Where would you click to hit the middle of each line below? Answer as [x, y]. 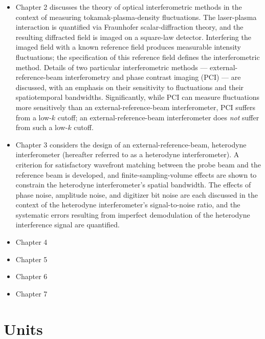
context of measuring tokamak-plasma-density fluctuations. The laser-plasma [136, 17]
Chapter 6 [31, 276]
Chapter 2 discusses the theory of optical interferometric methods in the [129, 7]
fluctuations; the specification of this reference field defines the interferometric [138, 57]
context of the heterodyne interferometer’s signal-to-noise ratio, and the [128, 205]
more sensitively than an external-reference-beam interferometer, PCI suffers [136, 107]
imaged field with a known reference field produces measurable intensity [128, 47]
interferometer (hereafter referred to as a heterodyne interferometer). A [127, 154]
